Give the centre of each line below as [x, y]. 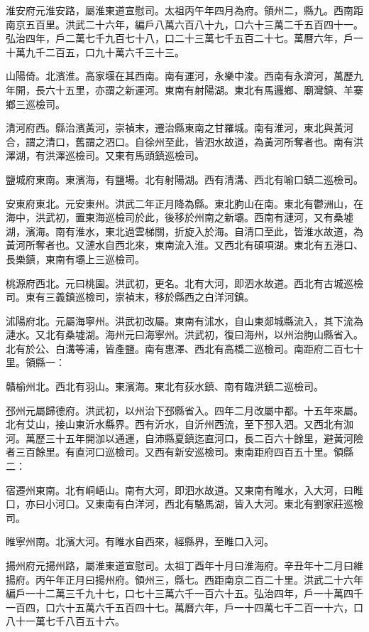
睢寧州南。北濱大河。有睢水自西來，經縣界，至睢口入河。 [140, 541]
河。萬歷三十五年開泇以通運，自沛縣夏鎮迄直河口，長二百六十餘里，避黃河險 [184, 438]
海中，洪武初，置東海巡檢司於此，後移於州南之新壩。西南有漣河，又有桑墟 [180, 217]
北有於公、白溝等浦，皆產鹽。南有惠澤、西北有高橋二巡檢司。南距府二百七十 [184, 348]
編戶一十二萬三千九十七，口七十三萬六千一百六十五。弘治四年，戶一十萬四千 [184, 593]
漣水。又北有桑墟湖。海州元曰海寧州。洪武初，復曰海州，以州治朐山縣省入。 [184, 334]
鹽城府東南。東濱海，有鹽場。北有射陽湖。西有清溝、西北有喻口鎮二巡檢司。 [184, 179]
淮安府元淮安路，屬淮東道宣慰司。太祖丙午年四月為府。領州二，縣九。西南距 [184, 10]
